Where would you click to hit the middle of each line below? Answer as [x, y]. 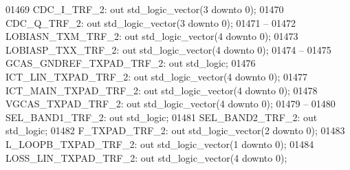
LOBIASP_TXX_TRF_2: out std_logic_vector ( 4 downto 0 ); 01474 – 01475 [168, 49]
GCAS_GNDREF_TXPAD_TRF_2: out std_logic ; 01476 [131, 63]
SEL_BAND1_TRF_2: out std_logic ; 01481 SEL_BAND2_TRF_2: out [162, 117]
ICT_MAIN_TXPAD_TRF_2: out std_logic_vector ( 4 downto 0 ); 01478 [162, 90]
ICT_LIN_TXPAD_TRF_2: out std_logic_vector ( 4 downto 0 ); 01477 [157, 76]
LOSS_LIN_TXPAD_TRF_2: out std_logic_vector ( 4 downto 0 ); [146, 157]
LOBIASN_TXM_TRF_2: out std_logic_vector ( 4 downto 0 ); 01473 [152, 36]
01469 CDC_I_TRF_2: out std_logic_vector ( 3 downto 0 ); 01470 [145, 9]
